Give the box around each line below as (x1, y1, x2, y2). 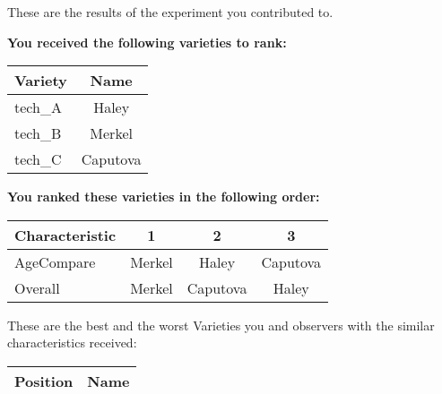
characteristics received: (7, 333, 137, 352)
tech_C (14, 149, 62, 170)
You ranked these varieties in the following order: (7, 187, 320, 206)
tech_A (14, 97, 62, 118)
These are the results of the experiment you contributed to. (7, 3, 334, 21)
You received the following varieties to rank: (7, 32, 287, 51)
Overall (14, 277, 60, 298)
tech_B (14, 123, 62, 144)
